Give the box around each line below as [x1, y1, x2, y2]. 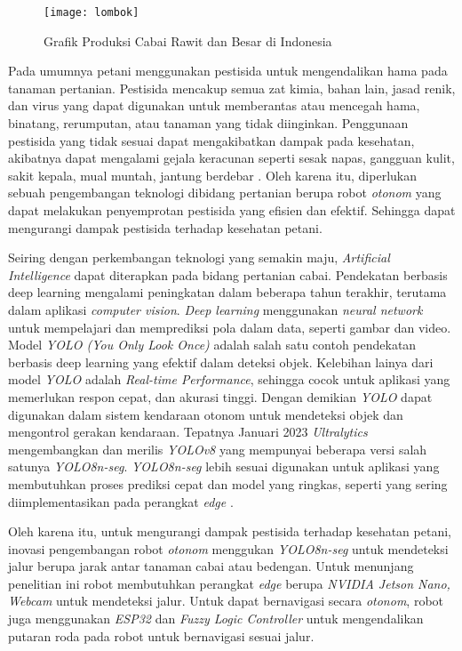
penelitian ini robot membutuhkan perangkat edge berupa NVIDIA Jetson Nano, [8, 574, 450, 592]
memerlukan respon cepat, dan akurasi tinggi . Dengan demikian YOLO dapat [8, 387, 433, 406]
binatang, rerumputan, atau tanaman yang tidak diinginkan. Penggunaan [8, 114, 409, 133]
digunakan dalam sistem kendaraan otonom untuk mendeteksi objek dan [8, 405, 403, 423]
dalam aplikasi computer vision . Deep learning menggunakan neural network [8, 300, 423, 318]
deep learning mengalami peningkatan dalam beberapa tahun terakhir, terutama [8, 283, 447, 301]
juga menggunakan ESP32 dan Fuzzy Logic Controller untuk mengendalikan [8, 609, 424, 628]
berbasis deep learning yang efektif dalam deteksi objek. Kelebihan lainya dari [8, 352, 434, 371]
